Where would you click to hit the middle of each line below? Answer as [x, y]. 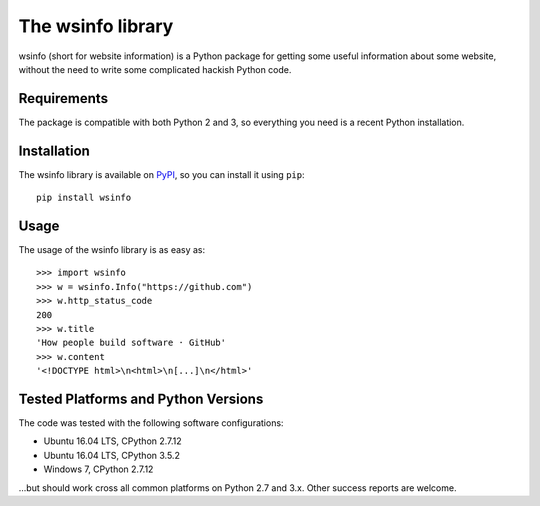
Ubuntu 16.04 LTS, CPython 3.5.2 [111, 455]
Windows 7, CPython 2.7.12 [98, 469]
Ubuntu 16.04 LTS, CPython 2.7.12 [112, 441]
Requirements [63, 98]
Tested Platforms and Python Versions [141, 398]
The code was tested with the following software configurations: [151, 423]
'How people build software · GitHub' [131, 343]
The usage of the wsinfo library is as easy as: [112, 250]
